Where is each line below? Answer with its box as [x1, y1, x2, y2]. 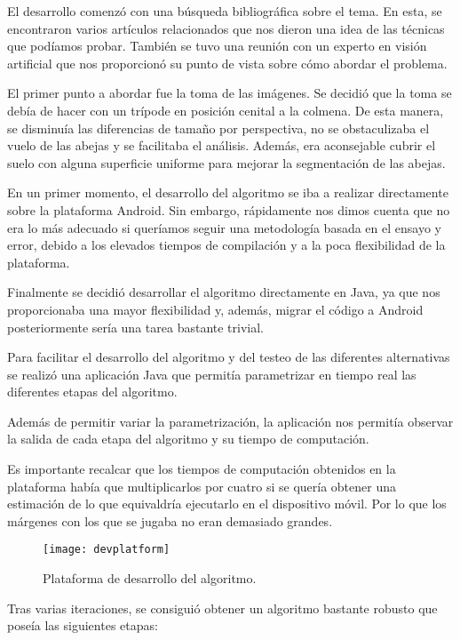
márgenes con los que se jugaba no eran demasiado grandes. [7, 511, 333, 530]
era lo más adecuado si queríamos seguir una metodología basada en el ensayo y [7, 218, 441, 236]
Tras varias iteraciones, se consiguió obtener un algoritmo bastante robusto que [7, 598, 438, 617]
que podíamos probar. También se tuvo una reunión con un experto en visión [7, 36, 427, 55]
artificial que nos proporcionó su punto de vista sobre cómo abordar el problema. [7, 53, 448, 72]
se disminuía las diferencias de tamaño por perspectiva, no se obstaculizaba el [7, 118, 430, 137]
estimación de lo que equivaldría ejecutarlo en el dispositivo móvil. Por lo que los [7, 494, 447, 513]
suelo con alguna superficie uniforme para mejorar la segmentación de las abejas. [7, 153, 446, 172]
